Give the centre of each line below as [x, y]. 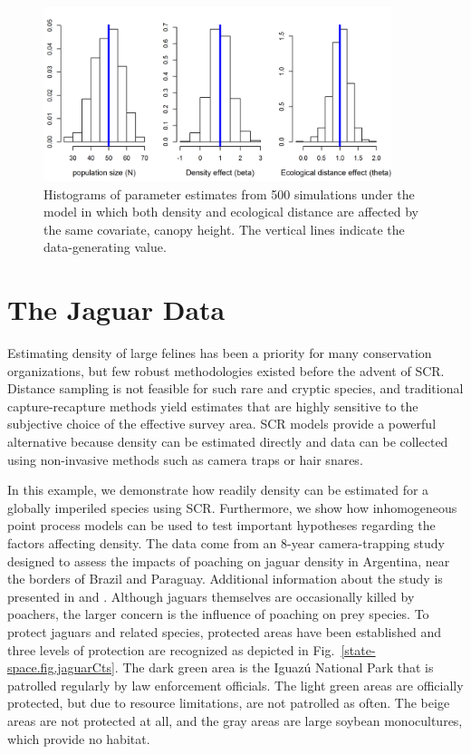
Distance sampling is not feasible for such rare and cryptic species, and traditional [235, 388]
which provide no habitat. [79, 738]
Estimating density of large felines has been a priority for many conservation [220, 353]
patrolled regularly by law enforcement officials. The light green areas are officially [235, 685]
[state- [358, 649]
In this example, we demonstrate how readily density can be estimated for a [218, 490]
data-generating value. [105, 247]
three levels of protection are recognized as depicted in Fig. [171, 649]
